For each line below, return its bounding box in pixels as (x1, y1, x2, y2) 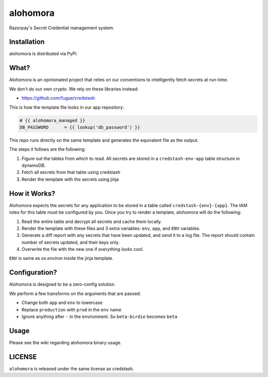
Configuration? (9, 268, 57, 277)
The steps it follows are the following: (9, 147, 86, 152)
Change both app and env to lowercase (21, 300, 103, 305)
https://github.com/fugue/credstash (21, 95, 95, 101)
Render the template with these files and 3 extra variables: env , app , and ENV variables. (21, 225, 201, 231)
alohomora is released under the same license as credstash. (9, 366, 134, 372)
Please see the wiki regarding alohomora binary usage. (9, 339, 122, 345)
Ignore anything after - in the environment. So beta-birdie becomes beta (21, 313, 178, 319)
